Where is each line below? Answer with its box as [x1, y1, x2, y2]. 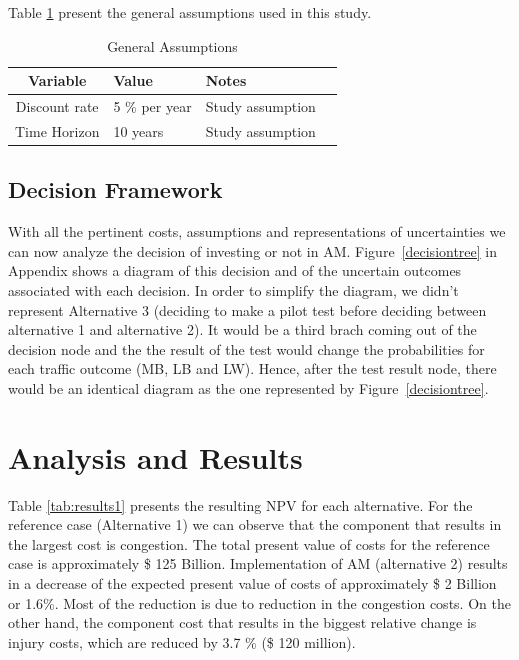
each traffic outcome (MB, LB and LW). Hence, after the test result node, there [8, 358, 497, 379]
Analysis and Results [8, 436, 303, 477]
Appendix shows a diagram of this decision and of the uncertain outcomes [8, 260, 462, 281]
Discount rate [15, 96, 99, 117]
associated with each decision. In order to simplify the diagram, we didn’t [8, 279, 459, 300]
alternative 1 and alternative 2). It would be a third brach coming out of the [8, 319, 477, 340]
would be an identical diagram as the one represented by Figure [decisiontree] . [8, 377, 489, 398]
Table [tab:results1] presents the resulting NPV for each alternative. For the [8, 494, 473, 515]
